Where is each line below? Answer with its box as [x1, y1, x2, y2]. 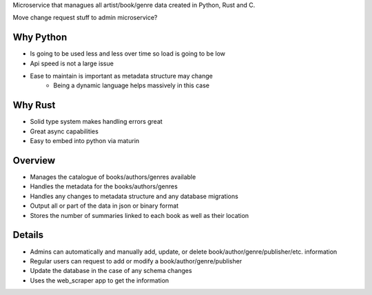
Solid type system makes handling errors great [30, 118, 163, 126]
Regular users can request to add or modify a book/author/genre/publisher [30, 256, 242, 265]
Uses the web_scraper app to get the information [30, 276, 169, 285]
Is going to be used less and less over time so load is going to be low [30, 50, 225, 58]
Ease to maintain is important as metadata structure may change [30, 72, 213, 80]
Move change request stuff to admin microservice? [12, 14, 158, 22]
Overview [12, 155, 56, 166]
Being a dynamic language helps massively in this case [53, 81, 210, 89]
